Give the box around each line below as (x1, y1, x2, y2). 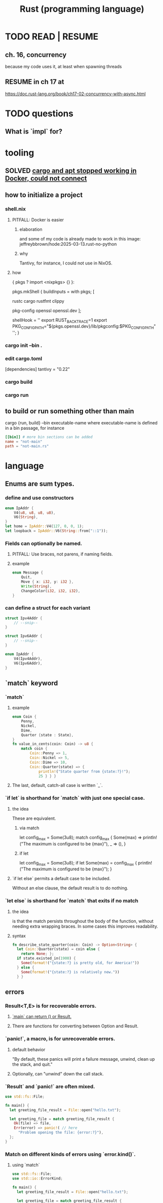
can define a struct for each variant (5, 604, 90, 611)
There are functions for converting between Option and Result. (12, 1023, 139, 1029)
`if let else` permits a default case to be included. (12, 876, 111, 882)
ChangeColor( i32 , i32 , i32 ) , (21, 588, 81, 593)
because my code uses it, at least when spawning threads (5, 64, 122, 69)
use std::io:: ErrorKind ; (12, 1176, 63, 1181)
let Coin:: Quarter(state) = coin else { (17, 947, 100, 952)
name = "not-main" (5, 439, 42, 444)
